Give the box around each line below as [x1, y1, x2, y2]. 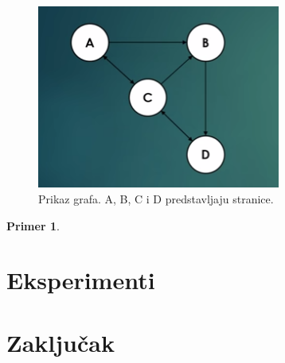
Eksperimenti [6, 264, 155, 296]
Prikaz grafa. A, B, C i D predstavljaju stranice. [38, 191, 274, 207]
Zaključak [6, 326, 115, 358]
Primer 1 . [6, 217, 60, 234]
